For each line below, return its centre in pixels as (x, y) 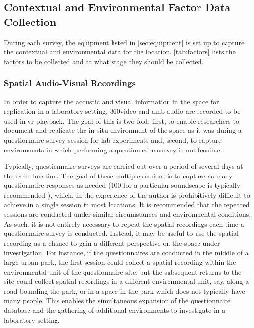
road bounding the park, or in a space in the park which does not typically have (125, 290)
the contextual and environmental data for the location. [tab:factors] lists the (120, 52)
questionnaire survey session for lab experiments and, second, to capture (113, 139)
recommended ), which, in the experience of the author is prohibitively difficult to (127, 194)
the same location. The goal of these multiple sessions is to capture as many (118, 175)
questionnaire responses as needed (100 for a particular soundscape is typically (122, 185)
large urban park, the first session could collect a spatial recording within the (120, 262)
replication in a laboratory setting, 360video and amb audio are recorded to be (122, 111)
